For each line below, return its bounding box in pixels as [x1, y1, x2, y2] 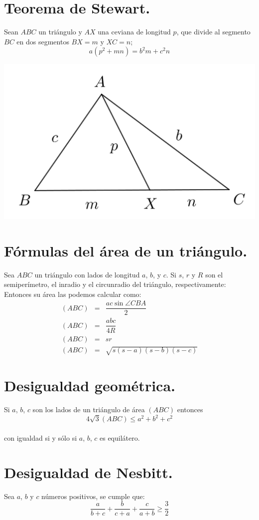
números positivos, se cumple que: [41, 491, 145, 501]
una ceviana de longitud [98, 26, 171, 37]
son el [205, 269, 223, 279]
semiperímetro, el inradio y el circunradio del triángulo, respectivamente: [4, 279, 226, 289]
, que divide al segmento [176, 26, 251, 37]
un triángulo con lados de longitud [34, 269, 140, 279]
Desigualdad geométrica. [4, 375, 175, 396]
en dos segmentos [16, 36, 69, 46]
